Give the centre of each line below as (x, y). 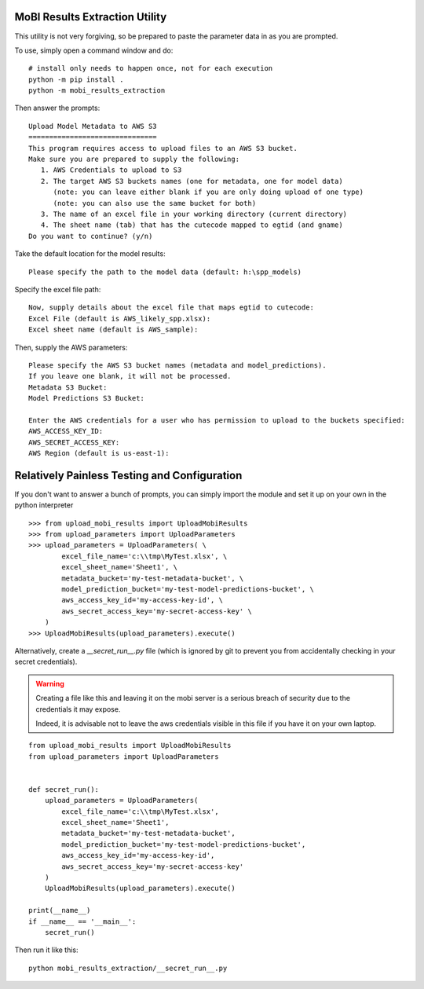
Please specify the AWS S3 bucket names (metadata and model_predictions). (177, 365)
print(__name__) (60, 910)
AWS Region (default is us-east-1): (99, 453)
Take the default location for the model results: (90, 254)
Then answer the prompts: (57, 108)
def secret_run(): (64, 789)
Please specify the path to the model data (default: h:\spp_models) (165, 272)
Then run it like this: (46, 950)
